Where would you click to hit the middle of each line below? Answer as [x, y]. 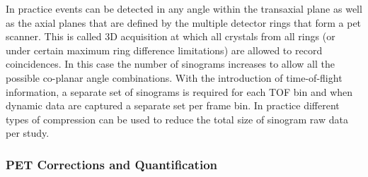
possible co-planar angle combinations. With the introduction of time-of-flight [174, 77]
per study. [28, 133]
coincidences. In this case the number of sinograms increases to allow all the [170, 64]
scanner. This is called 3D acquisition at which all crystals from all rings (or [171, 36]
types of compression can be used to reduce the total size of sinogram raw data [177, 119]
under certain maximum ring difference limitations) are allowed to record [164, 50]
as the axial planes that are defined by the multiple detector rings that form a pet [184, 22]
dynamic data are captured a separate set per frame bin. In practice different [173, 105]
